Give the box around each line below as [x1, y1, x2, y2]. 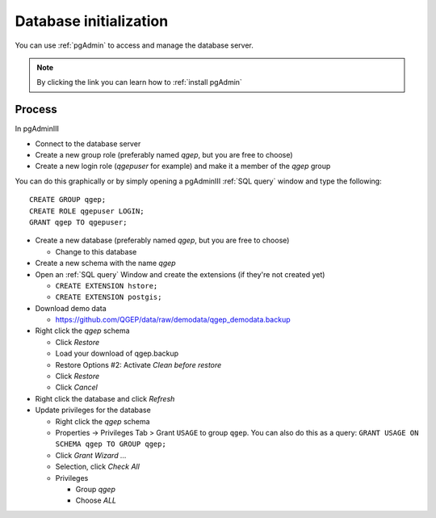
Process [15, 103, 57, 116]
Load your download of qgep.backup [55, 348, 179, 359]
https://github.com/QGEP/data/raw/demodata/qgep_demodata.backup [55, 315, 291, 325]
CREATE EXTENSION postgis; [55, 293, 162, 302]
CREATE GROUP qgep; [29, 195, 107, 204]
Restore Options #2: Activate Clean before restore [55, 360, 222, 369]
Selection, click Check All [55, 461, 140, 472]
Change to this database [55, 246, 137, 256]
